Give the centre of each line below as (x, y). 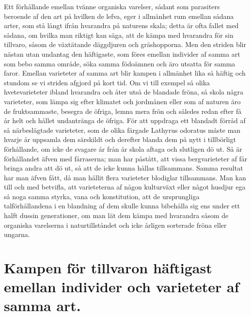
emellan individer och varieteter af (122, 287)
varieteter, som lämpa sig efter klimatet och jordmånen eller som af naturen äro (122, 101)
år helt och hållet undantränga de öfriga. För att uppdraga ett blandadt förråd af (125, 120)
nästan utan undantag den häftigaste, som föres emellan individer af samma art (122, 54)
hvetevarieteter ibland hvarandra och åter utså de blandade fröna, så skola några (124, 92)
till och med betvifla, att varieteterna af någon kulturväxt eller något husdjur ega (125, 187)
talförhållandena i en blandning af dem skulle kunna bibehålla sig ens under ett (122, 206)
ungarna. (17, 234)
